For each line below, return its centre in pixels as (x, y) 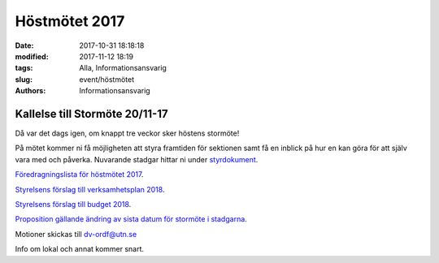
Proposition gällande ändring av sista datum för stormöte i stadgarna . (131, 219)
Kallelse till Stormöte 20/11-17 (91, 114)
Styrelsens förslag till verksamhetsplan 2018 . (90, 189)
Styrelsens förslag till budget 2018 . (73, 204)
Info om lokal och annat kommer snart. (80, 249)
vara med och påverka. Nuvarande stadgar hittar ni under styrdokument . (137, 159)
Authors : (30, 91)
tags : (24, 68)
